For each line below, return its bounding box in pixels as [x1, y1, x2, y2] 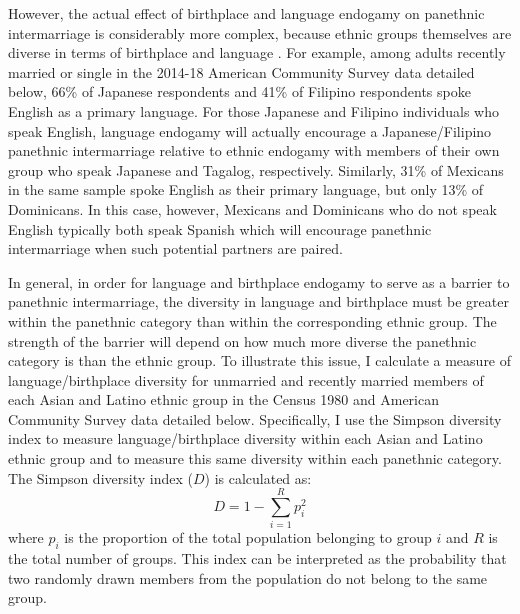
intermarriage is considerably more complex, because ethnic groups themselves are [8, 22, 512, 43]
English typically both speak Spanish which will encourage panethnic [8, 218, 432, 239]
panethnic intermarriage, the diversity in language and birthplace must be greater [8, 291, 509, 312]
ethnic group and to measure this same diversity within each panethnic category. [8, 448, 502, 469]
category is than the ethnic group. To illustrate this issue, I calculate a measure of [8, 350, 512, 371]
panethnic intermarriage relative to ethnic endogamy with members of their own [8, 140, 500, 161]
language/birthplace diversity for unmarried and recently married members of [8, 369, 484, 390]
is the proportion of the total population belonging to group [64, 527, 432, 548]
